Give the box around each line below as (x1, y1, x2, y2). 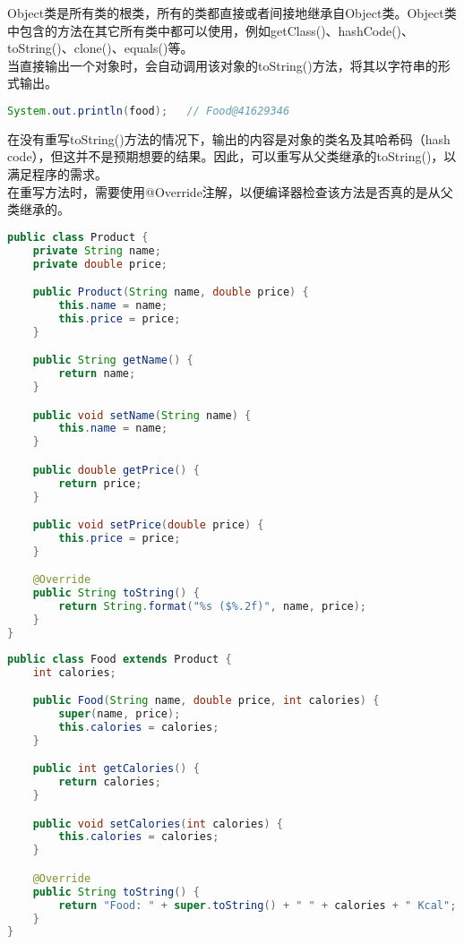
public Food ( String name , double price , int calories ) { (32, 694, 380, 708)
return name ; (58, 367, 136, 381)
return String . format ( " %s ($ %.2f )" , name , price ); (58, 600, 367, 614)
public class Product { (7, 230, 149, 244)
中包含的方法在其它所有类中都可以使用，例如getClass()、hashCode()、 (7, 21, 415, 39)
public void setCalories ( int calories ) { (32, 817, 283, 830)
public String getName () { (32, 354, 193, 367)
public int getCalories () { (32, 762, 200, 776)
